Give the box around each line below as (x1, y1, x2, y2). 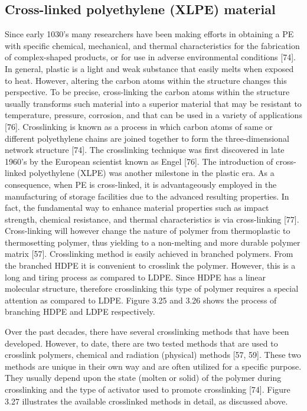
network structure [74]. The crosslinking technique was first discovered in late (5, 143, 285, 156)
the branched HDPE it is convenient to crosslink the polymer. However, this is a (5, 259, 296, 272)
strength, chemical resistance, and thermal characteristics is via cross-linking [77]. (5, 213, 299, 225)
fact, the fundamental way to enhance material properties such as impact (5, 201, 269, 214)
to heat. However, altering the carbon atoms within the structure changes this (5, 74, 287, 86)
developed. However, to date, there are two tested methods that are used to (5, 337, 278, 349)
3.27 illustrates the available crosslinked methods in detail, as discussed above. (5, 394, 288, 407)
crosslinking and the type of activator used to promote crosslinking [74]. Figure (5, 383, 290, 396)
